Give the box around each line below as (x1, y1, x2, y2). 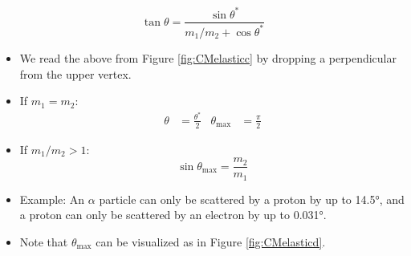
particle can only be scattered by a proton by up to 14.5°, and (99, 190, 405, 207)
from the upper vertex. (19, 65, 132, 82)
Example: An (19, 190, 85, 207)
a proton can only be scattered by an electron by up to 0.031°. (19, 206, 327, 223)
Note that (19, 233, 68, 250)
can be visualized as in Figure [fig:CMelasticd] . (96, 233, 326, 250)
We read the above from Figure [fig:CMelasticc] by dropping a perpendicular (19, 49, 397, 66)
